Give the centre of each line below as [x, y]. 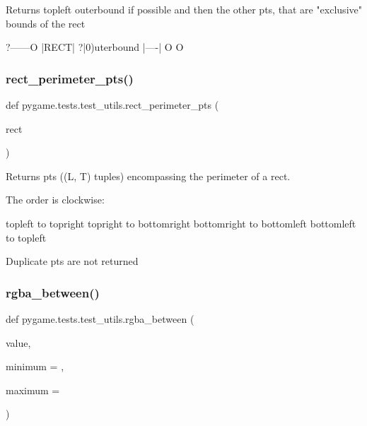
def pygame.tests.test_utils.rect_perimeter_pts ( [112, 105]
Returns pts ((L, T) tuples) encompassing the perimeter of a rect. [148, 176]
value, [18, 342]
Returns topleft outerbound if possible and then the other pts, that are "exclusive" [184, 9]
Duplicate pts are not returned [72, 261]
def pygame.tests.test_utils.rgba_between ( [100, 318]
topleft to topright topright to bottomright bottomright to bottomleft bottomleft [181, 223]
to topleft [26, 237]
